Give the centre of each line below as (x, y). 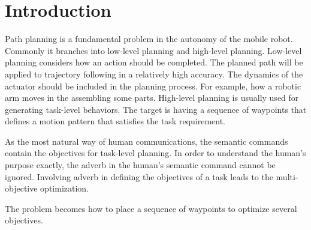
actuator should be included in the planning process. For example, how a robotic (153, 86)
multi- (287, 176)
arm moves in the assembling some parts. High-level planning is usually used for (152, 98)
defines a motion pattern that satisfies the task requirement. (115, 121)
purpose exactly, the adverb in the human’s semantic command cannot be (140, 165)
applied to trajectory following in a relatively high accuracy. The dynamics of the (154, 74)
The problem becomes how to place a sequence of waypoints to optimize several (151, 208)
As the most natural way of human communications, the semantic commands (147, 141)
